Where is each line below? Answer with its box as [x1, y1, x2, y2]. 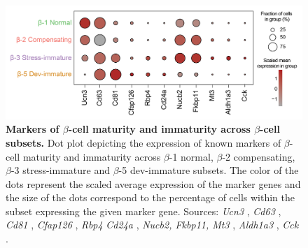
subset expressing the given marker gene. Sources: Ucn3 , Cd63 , [6, 203, 281, 218]
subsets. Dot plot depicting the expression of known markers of [6, 135, 281, 149]
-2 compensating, [222, 149, 295, 163]
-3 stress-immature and [10, 163, 111, 177]
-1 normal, [169, 149, 213, 163]
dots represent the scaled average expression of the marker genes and [6, 176, 301, 191]
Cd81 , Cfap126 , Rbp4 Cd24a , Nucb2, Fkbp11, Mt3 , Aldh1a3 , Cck [6, 217, 299, 232]
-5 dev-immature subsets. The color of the [118, 163, 299, 177]
